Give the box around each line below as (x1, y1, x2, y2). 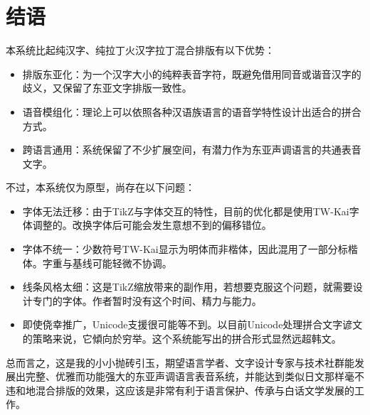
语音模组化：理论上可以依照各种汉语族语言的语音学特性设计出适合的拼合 (22, 104, 361, 119)
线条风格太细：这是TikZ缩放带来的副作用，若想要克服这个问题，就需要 (22, 279, 353, 294)
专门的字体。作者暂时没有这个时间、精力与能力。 (32, 293, 262, 308)
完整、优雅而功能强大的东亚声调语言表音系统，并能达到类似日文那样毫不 (25, 369, 364, 384)
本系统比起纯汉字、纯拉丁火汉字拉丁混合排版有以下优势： (6, 43, 275, 58)
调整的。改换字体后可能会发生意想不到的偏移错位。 (32, 217, 272, 232)
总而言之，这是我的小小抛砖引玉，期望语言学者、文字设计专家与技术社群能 (6, 355, 354, 370)
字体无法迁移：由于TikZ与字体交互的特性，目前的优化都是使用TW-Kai (22, 203, 349, 218)
